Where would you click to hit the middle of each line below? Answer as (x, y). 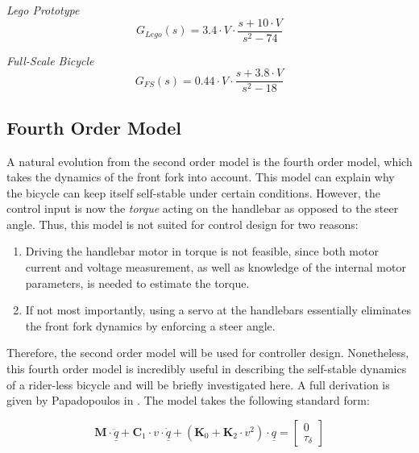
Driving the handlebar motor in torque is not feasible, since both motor (202, 251)
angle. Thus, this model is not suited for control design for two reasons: (183, 224)
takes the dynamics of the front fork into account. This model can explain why (201, 177)
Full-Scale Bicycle (50, 60)
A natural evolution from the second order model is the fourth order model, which (209, 161)
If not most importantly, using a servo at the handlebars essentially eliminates (218, 310)
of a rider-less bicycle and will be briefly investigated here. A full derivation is (198, 384)
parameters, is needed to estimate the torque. (137, 283)
